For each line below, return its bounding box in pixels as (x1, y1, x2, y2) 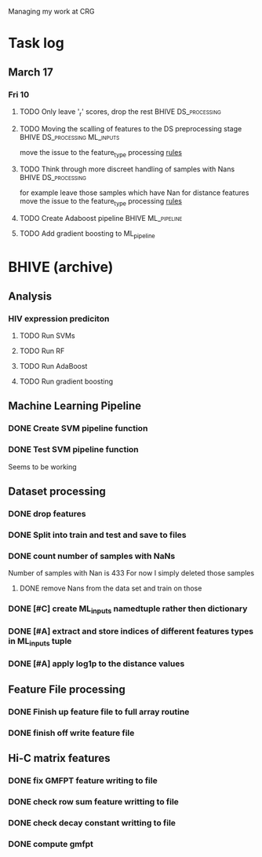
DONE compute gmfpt (8, 838, 94, 849)
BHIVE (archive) (8, 259, 114, 276)
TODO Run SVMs (19, 330, 76, 340)
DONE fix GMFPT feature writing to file (8, 774, 158, 785)
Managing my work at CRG (8, 7, 96, 16)
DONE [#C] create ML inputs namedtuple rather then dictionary (8, 603, 248, 616)
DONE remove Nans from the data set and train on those (19, 583, 202, 593)
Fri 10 (8, 89, 30, 100)
